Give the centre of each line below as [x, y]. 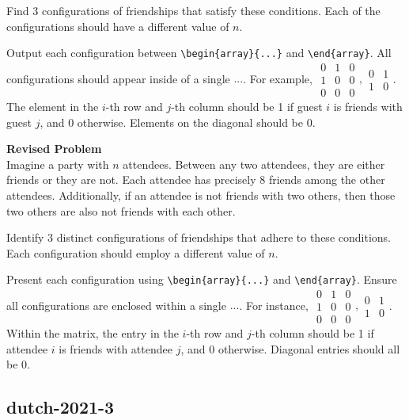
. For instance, [274, 305]
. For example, [278, 78]
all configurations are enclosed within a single [116, 305]
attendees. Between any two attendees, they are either [254, 164]
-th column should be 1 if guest [247, 106]
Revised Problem [54, 149]
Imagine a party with [58, 164]
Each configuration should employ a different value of [136, 252]
